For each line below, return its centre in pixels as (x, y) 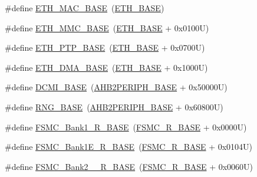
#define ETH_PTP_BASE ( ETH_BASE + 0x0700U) (105, 47)
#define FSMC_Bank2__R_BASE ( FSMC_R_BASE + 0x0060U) (129, 166)
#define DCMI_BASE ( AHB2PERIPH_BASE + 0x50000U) (116, 87)
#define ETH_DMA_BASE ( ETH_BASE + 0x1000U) (106, 67)
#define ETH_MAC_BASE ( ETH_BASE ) (85, 8)
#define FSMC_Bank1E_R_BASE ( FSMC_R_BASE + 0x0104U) (129, 147)
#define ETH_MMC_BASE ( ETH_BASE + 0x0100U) (107, 27)
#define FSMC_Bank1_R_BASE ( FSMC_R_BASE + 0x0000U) (126, 127)
